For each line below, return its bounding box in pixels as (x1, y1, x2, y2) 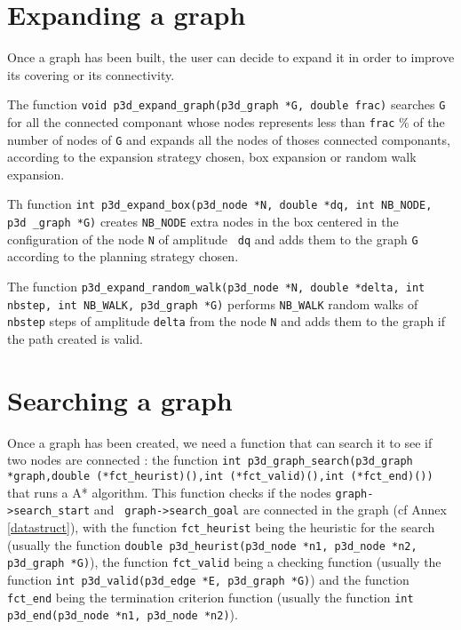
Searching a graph (7, 381, 233, 418)
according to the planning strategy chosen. (7, 247, 239, 266)
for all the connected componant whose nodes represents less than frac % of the (7, 112, 445, 131)
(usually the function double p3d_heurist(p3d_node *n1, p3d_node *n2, (7, 535, 417, 554)
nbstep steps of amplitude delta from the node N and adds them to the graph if (7, 312, 446, 331)
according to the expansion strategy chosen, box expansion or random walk (7, 148, 417, 166)
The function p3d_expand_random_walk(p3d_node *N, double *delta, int (7, 277, 425, 296)
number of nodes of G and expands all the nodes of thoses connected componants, (7, 130, 450, 148)
